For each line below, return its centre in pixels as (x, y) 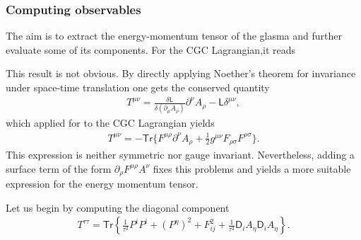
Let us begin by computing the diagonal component (118, 207)
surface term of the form (59, 168)
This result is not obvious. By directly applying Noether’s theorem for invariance (181, 73)
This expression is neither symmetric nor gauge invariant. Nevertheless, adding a (180, 155)
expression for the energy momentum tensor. (102, 184)
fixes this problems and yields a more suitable (252, 168)
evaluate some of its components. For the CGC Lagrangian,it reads (151, 49)
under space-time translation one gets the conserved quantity (138, 87)
